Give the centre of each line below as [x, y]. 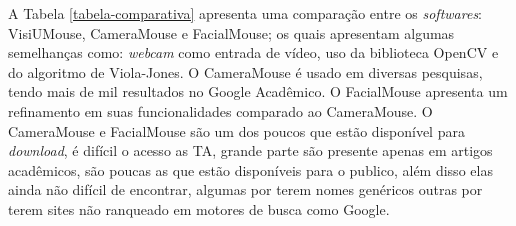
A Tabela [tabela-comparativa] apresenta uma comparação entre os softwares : [245, 13]
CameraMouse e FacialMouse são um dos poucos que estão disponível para [236, 130]
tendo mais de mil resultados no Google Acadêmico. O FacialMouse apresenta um [258, 91]
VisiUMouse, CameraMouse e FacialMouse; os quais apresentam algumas [231, 32]
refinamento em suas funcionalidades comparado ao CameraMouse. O [220, 110]
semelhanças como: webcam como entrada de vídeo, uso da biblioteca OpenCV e [253, 52]
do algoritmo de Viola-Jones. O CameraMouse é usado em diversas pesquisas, [245, 71]
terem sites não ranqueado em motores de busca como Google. [199, 208]
